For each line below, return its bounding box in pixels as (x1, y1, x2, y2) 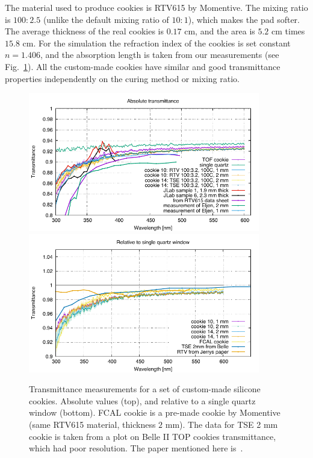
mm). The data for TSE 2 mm (165, 418, 278, 431)
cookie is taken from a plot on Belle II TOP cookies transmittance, (29, 430, 276, 442)
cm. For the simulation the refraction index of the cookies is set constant (22, 36, 291, 49)
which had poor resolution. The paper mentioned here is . (29, 442, 243, 454)
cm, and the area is (184, 25, 255, 37)
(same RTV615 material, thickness (29, 418, 156, 431)
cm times (271, 25, 305, 37)
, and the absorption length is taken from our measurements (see (40, 48, 279, 61)
